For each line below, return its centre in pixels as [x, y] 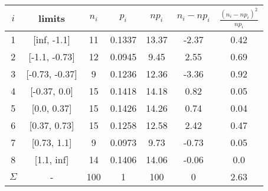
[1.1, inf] [52, 159]
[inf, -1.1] [52, 39]
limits [52, 18]
